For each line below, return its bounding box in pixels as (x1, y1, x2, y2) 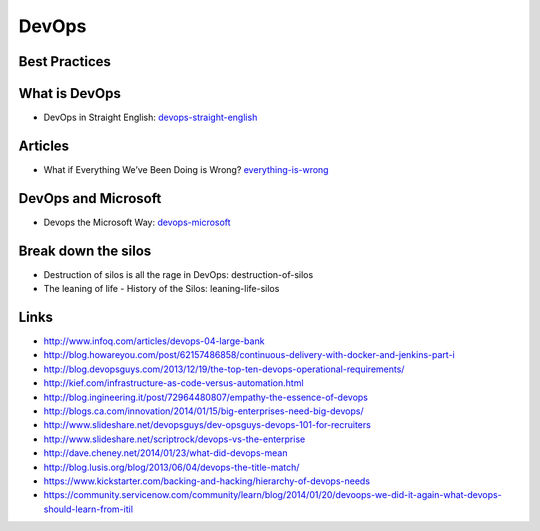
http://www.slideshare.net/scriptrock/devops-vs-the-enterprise (43, 433, 306, 445)
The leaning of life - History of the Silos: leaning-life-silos (43, 283, 280, 295)
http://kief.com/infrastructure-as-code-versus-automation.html (43, 377, 304, 389)
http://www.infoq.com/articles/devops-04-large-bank (43, 335, 265, 347)
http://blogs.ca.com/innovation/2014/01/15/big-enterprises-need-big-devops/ (43, 405, 364, 417)
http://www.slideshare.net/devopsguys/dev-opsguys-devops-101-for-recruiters (43, 419, 372, 431)
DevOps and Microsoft (18, 190, 162, 207)
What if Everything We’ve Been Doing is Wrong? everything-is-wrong (43, 163, 329, 175)
